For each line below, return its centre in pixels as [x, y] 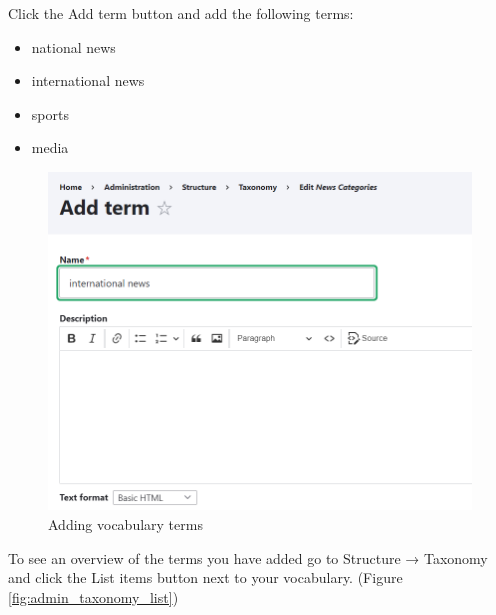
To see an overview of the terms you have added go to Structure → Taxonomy [248, 557]
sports [50, 113]
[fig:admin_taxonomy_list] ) [93, 596]
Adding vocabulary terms [125, 523]
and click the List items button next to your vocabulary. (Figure [205, 577]
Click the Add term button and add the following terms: [181, 13]
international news [88, 80]
